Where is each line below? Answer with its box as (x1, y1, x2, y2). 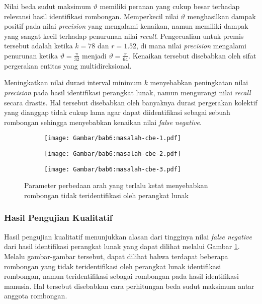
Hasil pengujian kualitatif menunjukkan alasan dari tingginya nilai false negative (4, 231, 252, 241)
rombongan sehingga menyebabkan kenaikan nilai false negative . (4, 116, 202, 127)
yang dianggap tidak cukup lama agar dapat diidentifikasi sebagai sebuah (4, 107, 230, 117)
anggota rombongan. (4, 290, 67, 301)
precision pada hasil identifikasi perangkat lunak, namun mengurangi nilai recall (4, 87, 251, 97)
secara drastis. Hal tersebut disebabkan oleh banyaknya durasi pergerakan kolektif (4, 97, 257, 107)
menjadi (82, 50, 107, 60)
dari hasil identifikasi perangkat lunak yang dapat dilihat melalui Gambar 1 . (4, 241, 240, 252)
